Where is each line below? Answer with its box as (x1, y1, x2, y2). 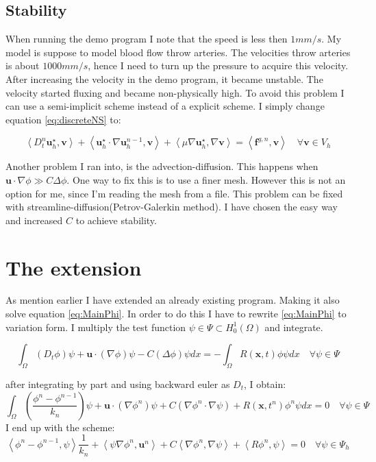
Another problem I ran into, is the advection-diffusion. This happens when (5, 159, 318, 173)
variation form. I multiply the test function (5, 319, 186, 334)
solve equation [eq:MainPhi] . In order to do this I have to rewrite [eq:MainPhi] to (5, 306, 347, 321)
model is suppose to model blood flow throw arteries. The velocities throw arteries (5, 45, 351, 59)
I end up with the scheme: (5, 420, 115, 434)
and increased (5, 212, 63, 227)
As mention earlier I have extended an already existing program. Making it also (5, 293, 340, 307)
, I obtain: (244, 377, 286, 391)
